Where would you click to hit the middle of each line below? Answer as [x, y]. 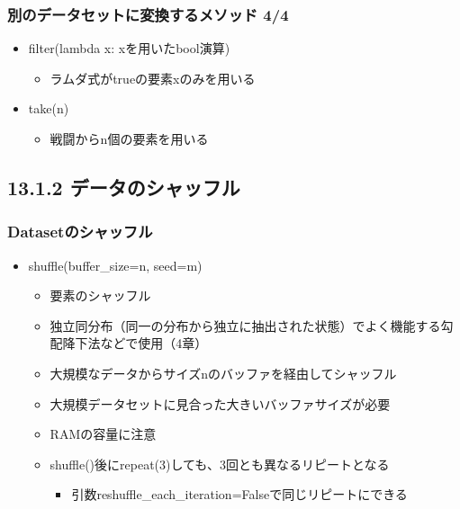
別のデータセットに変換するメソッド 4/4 [148, 14]
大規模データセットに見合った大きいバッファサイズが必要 [220, 403]
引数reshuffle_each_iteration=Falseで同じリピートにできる [239, 494]
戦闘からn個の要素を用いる [129, 138]
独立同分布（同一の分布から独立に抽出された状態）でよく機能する [245, 325]
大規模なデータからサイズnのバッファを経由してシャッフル [223, 373]
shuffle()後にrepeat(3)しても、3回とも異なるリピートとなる [220, 464]
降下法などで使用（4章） [135, 343]
